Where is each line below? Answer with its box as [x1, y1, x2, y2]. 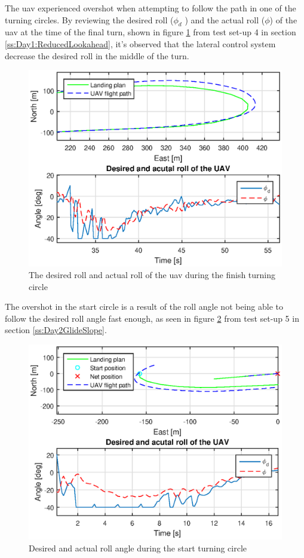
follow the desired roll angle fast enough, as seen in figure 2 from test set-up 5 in [5, 312, 299, 324]
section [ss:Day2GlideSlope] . [5, 324, 107, 336]
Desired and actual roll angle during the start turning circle [29, 541, 247, 554]
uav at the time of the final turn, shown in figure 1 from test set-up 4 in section [5, 26, 296, 38]
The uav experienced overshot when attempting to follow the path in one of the [5, 2, 296, 14]
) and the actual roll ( [185, 13, 265, 26]
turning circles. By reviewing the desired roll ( [5, 13, 174, 26]
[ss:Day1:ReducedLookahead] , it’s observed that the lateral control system [5, 37, 276, 50]
